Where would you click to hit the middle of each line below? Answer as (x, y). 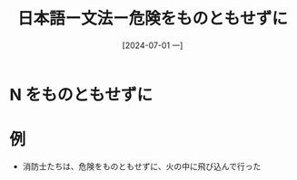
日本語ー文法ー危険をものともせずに (152, 19)
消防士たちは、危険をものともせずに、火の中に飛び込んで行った (142, 166)
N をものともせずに (81, 95)
